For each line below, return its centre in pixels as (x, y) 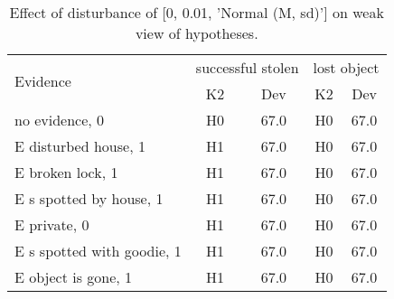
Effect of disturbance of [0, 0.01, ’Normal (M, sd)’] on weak (197, 12)
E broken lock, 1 (66, 172)
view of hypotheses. (197, 33)
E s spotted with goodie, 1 (98, 251)
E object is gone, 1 (74, 277)
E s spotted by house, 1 (89, 198)
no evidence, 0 (60, 120)
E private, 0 (52, 224)
